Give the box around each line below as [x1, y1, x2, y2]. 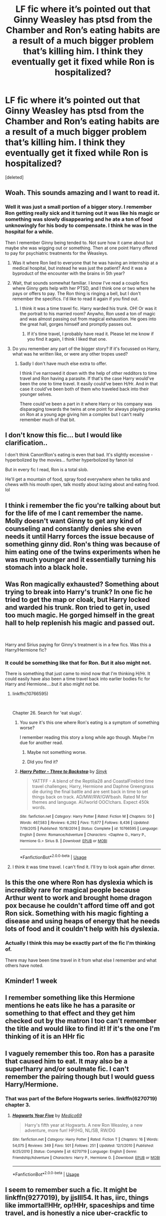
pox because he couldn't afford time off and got [5, 902, 155, 910]
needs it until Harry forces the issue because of [5, 532, 155, 541]
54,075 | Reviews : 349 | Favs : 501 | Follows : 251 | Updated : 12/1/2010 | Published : [12, 1143, 154, 1148]
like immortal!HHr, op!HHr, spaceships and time [5, 1201, 155, 1210]
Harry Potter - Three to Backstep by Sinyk [19, 768, 107, 774]
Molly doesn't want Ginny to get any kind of [5, 517, 142, 525]
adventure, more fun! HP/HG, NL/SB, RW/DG [24, 1127, 116, 1134]
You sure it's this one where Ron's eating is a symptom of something [19, 719, 160, 725]
